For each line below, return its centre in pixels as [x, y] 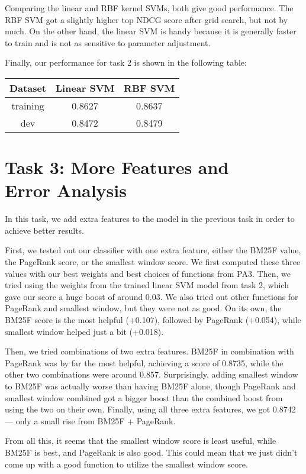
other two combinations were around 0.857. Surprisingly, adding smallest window [152, 374]
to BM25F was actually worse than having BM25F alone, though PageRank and [150, 386]
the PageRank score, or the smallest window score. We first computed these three [153, 262]
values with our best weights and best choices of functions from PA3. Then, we [148, 273]
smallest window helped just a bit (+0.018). [84, 331]
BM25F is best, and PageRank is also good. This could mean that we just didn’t [151, 452]
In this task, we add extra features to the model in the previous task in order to [150, 219]
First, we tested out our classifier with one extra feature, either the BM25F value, [153, 250]
